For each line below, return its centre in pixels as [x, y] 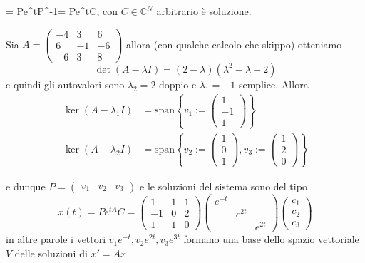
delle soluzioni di [51, 253]
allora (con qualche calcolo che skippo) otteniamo [234, 44]
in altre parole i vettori [56, 239]
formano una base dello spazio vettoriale [271, 239]
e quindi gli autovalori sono [65, 84]
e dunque [26, 186]
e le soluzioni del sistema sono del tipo [223, 186]
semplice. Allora [273, 84]
